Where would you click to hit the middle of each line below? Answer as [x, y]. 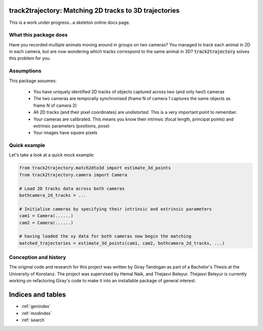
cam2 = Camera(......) [46, 223]
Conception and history [38, 257]
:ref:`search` [34, 320]
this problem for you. [30, 58]
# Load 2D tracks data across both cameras [72, 188]
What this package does [38, 35]
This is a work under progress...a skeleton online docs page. [70, 22]
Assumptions [25, 71]
